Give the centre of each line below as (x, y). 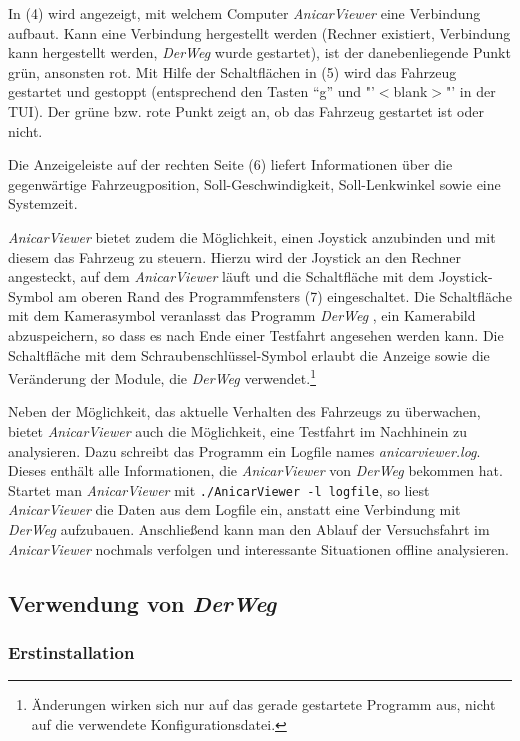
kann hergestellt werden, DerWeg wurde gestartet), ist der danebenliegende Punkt (259, 52)
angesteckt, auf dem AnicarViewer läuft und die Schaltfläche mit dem (221, 276)
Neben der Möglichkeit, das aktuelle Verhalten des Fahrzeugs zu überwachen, (244, 411)
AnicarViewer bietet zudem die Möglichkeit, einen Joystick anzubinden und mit (252, 236)
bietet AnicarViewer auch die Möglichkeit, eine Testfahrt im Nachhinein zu (238, 430)
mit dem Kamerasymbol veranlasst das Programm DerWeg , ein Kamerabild (242, 315)
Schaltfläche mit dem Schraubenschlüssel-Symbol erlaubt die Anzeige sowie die (249, 354)
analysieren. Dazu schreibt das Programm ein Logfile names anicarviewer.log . (244, 450)
